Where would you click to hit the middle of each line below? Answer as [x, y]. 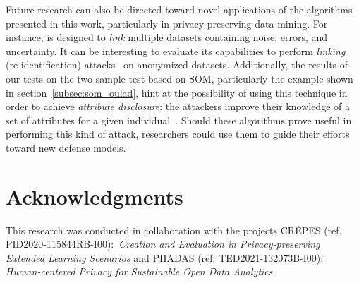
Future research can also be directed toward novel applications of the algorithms [179, 9]
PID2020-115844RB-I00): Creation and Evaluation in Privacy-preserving [163, 244]
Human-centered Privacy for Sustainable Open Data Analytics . [141, 271]
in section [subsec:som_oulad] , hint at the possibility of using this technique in [177, 92]
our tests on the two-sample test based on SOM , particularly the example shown [179, 78]
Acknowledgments [95, 196]
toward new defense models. [66, 147]
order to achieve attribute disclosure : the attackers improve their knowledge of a [178, 106]
